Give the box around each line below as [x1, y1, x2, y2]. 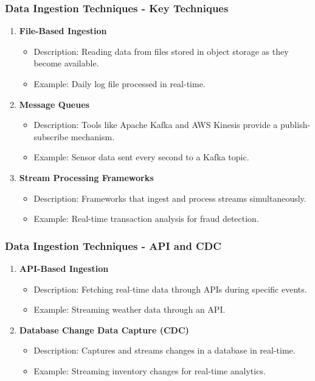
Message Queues [19, 98, 89, 110]
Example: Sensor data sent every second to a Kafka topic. [33, 151, 249, 163]
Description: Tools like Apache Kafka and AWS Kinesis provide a [33, 118, 278, 131]
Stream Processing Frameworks [19, 171, 154, 183]
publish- [280, 118, 311, 131]
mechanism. [71, 130, 115, 143]
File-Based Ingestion [19, 24, 107, 37]
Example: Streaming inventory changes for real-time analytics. [33, 364, 266, 377]
